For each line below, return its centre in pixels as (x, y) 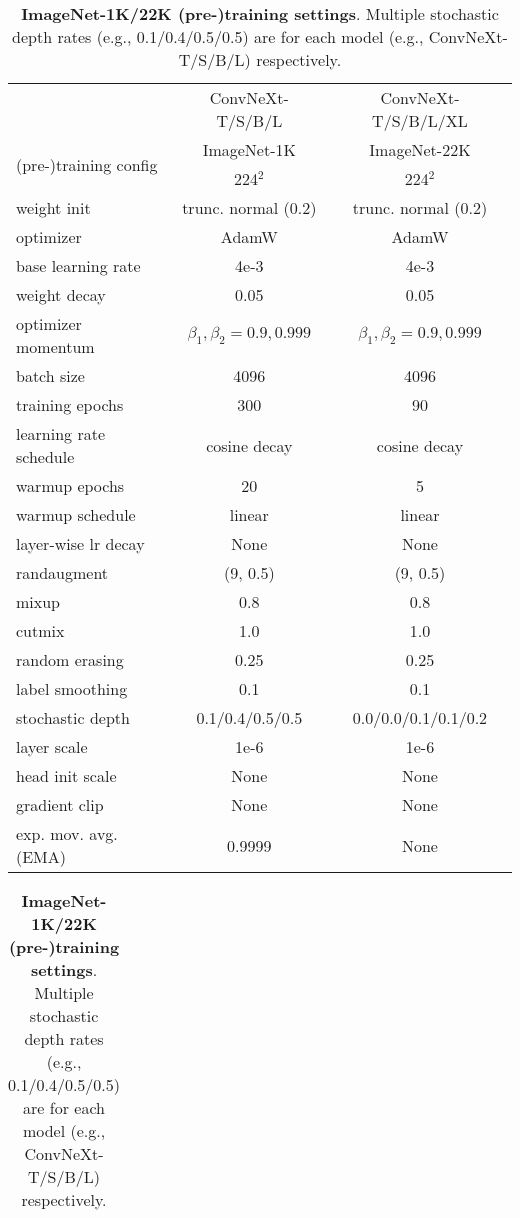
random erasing (70, 659)
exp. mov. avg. (67, 833)
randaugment (62, 572)
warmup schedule (76, 514)
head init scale (66, 775)
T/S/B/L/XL (420, 120)
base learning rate (78, 265)
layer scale (52, 746)
